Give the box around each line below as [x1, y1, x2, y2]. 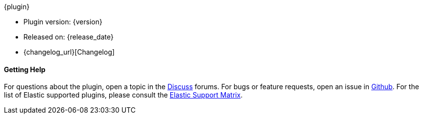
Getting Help [4, 65, 46, 74]
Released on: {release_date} [23, 33, 114, 41]
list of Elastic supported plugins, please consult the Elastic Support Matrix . [4, 91, 243, 99]
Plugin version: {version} [23, 18, 102, 26]
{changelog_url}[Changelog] [23, 48, 115, 56]
